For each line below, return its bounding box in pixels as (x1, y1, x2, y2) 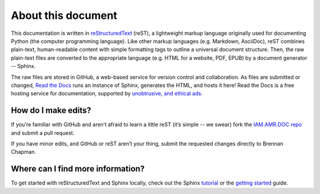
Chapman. (11, 148, 37, 156)
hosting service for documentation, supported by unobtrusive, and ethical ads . (11, 90, 203, 97)
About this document (11, 9, 118, 22)
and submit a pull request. (11, 129, 75, 136)
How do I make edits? (11, 105, 92, 115)
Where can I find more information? (11, 164, 145, 174)
